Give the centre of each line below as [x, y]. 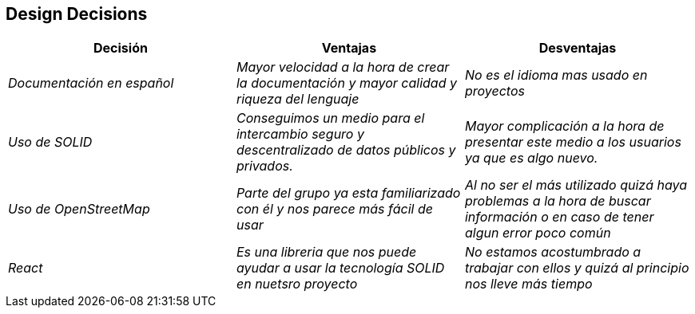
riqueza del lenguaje [298, 99]
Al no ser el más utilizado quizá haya [576, 185]
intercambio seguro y [300, 134]
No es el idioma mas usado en [556, 75]
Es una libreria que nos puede [326, 252]
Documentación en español [91, 83]
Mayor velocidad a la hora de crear [343, 67]
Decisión [121, 48]
